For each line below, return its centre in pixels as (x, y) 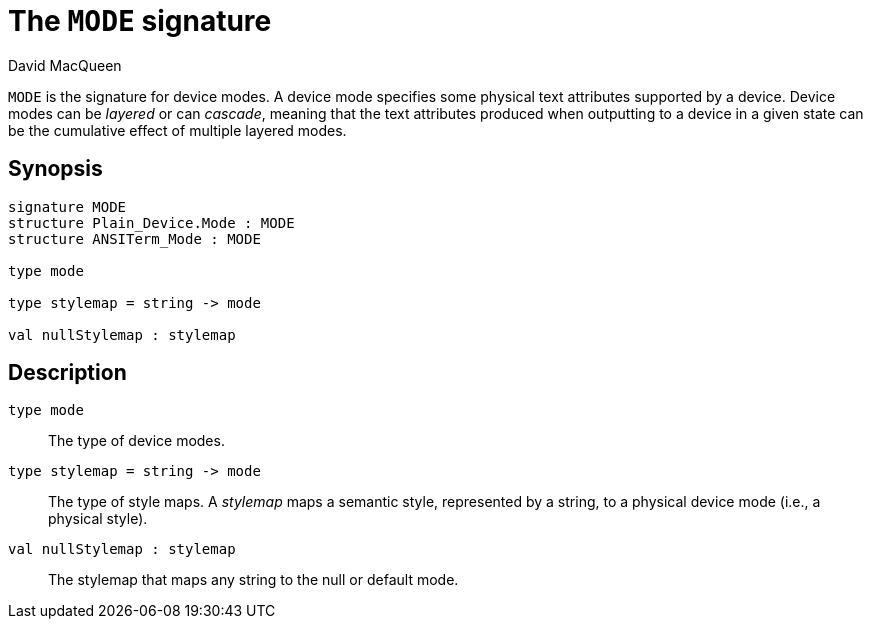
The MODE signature (140, 21)
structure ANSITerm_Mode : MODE (134, 238)
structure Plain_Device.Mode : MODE (151, 222)
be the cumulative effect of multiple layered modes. (177, 130)
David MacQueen (65, 65)
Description (67, 373)
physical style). (98, 519)
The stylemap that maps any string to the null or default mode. (253, 580)
